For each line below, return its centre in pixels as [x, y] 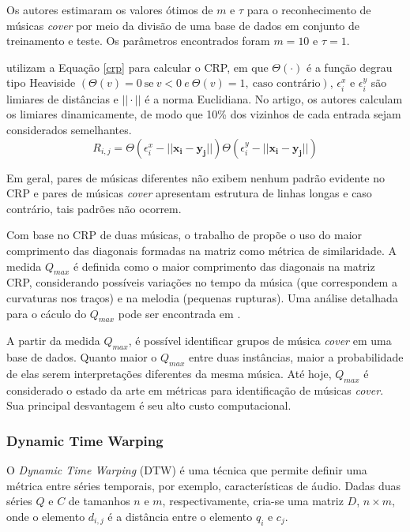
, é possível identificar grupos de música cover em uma [260, 341]
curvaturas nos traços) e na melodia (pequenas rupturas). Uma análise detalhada [202, 297]
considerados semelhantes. [69, 129]
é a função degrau [350, 67]
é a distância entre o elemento [180, 516]
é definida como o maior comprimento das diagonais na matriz [224, 266]
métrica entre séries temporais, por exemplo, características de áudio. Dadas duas [204, 485]
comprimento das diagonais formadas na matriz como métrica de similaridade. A [201, 250]
